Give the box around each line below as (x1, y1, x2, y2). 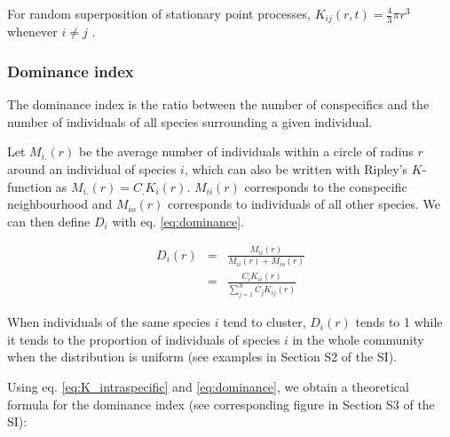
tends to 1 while (355, 313, 443, 331)
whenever (7, 22, 58, 41)
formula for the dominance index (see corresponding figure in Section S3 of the (7, 394, 435, 413)
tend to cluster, (223, 313, 306, 331)
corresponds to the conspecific (244, 177, 407, 195)
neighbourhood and (7, 195, 113, 213)
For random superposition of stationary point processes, (7, 4, 311, 22)
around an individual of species (7, 160, 177, 179)
